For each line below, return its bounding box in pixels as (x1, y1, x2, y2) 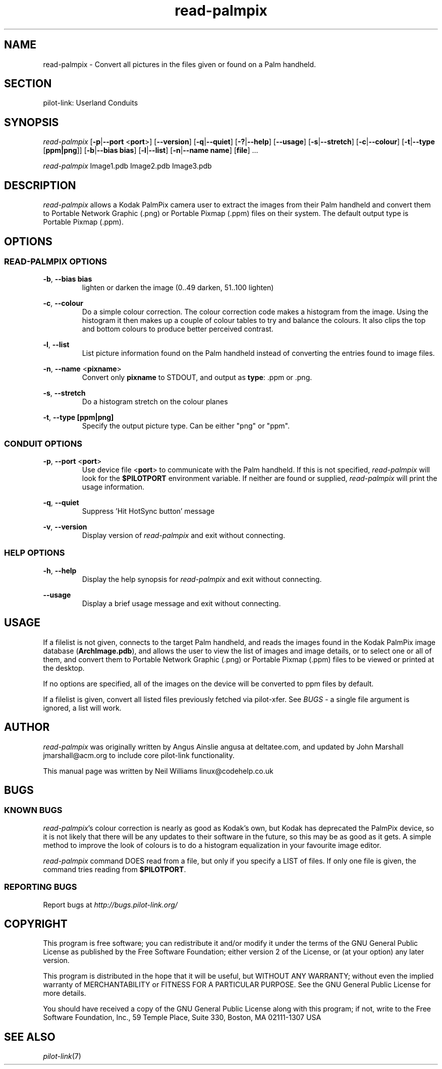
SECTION (4, 77, 52, 90)
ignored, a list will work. (43, 703, 122, 712)
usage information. (82, 483, 145, 492)
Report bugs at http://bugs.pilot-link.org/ (43, 900, 178, 909)
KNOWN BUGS (4, 805, 63, 816)
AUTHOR (4, 721, 50, 734)
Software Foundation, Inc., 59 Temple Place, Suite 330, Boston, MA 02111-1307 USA (43, 1013, 321, 1022)
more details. (43, 989, 86, 998)
